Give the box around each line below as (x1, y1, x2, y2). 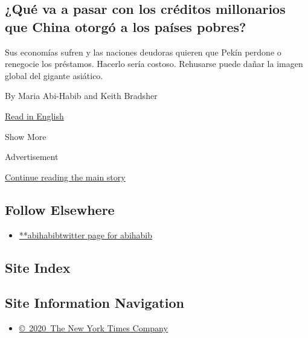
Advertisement (5, 150, 59, 163)
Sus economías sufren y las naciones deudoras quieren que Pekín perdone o (5, 45, 281, 58)
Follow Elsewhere (5, 200, 115, 218)
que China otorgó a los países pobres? (5, 17, 246, 36)
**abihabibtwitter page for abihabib (19, 228, 153, 241)
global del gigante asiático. (5, 69, 103, 81)
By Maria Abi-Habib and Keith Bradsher (5, 89, 158, 102)
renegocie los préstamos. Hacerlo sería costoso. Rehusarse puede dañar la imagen (5, 57, 303, 70)
